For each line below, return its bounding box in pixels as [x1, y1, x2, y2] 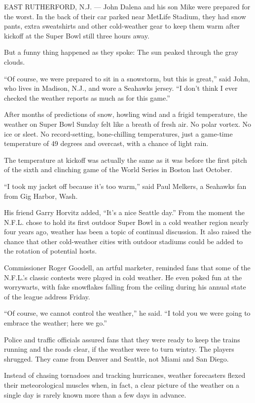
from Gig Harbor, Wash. [4, 190, 78, 201]
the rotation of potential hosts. [4, 246, 97, 256]
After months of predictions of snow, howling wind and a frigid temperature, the [4, 109, 248, 119]
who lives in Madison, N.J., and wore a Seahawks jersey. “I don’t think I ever [4, 83, 238, 93]
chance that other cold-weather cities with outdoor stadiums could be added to [4, 236, 243, 246]
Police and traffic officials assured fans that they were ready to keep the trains [4, 334, 240, 344]
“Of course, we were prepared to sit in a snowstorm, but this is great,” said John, [4, 73, 250, 83]
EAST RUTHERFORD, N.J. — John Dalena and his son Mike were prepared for [4, 1, 251, 11]
